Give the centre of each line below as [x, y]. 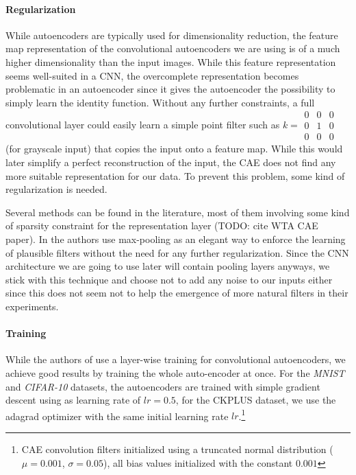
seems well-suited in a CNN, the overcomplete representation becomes [152, 75]
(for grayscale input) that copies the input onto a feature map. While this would [174, 149]
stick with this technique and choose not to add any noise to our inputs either [169, 279]
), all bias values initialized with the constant [198, 462]
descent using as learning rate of [73, 400]
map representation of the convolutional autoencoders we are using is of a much [173, 48]
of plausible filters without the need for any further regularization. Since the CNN [177, 252]
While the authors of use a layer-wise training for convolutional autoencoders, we [176, 359]
